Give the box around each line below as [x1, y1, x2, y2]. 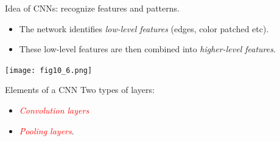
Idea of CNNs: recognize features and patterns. [5, 2, 180, 14]
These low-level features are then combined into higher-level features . [19, 43, 276, 55]
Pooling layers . [19, 124, 74, 137]
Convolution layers [19, 104, 89, 117]
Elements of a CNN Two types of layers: [5, 83, 155, 96]
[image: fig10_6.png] [5, 66, 93, 75]
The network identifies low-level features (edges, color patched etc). [19, 22, 269, 35]
